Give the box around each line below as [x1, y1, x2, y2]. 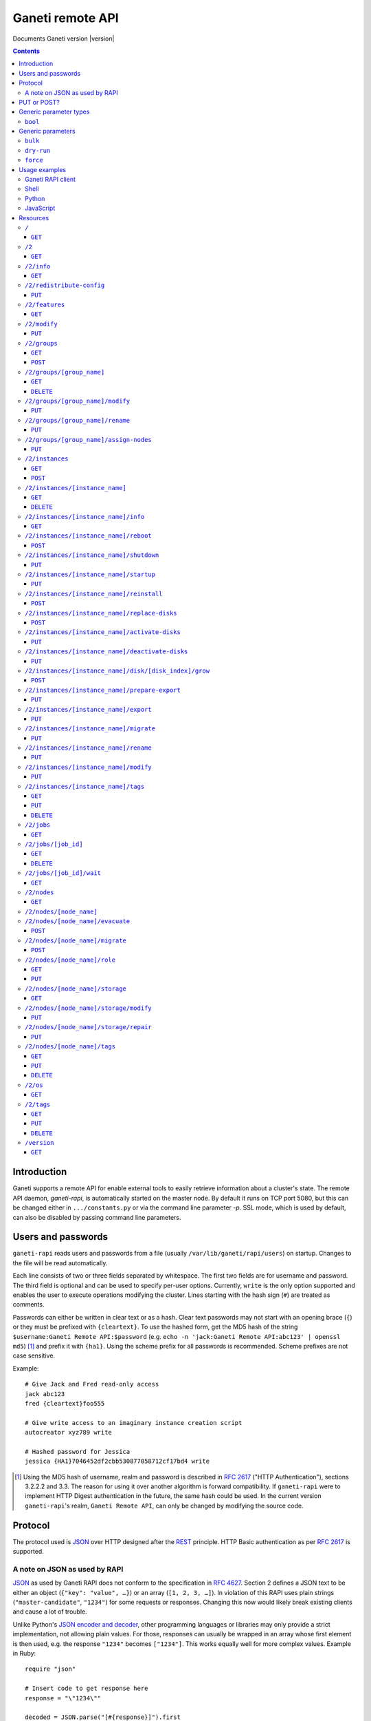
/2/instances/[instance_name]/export [25, 706, 153, 713]
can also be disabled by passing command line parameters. [12, 1213, 181, 1221]
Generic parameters [19, 127, 76, 136]
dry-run [25, 147, 51, 154]
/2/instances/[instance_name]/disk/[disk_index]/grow [25, 666, 210, 675]
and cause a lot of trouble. [12, 1607, 87, 1616]
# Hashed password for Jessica [25, 1448, 131, 1455]
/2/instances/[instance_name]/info [25, 513, 145, 520]
